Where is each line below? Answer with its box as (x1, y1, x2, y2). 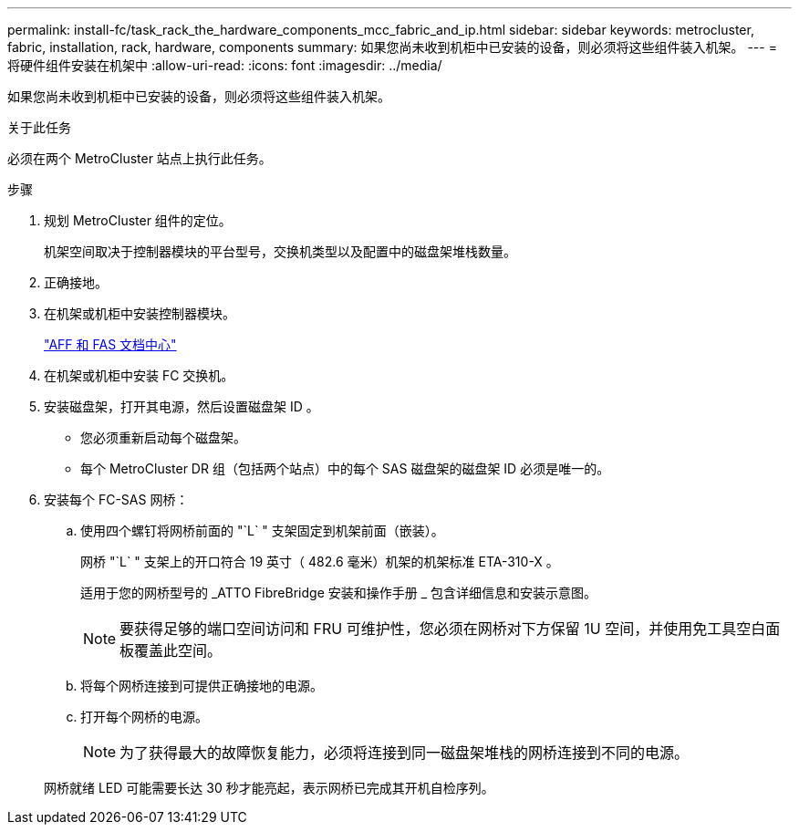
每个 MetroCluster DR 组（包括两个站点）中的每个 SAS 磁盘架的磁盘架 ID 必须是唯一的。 (80, 461, 610, 476)
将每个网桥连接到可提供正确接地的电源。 (80, 678, 323, 693)
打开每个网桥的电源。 (80, 709, 208, 724)
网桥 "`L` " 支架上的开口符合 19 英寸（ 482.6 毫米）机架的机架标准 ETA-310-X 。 (80, 554, 559, 569)
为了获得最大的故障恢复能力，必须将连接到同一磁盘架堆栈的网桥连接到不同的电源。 (119, 744, 690, 762)
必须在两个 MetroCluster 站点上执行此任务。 (7, 151, 272, 166)
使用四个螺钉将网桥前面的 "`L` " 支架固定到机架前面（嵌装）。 (80, 523, 444, 538)
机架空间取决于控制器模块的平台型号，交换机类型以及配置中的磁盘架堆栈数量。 (44, 244, 516, 259)
